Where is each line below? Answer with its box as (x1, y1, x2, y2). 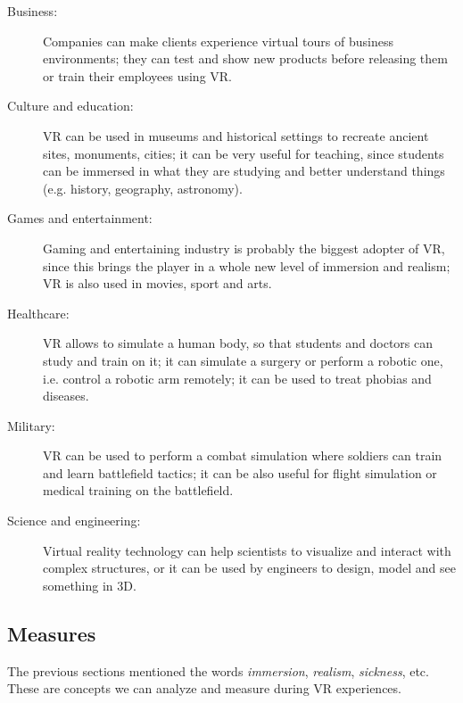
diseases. (43, 386, 89, 405)
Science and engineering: (7, 511, 141, 530)
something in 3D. (43, 575, 136, 594)
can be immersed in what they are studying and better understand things (43, 161, 445, 180)
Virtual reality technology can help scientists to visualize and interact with (43, 541, 451, 559)
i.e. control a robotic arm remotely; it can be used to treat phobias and (43, 368, 432, 387)
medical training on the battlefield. (43, 481, 234, 500)
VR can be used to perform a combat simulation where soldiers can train (43, 446, 442, 465)
